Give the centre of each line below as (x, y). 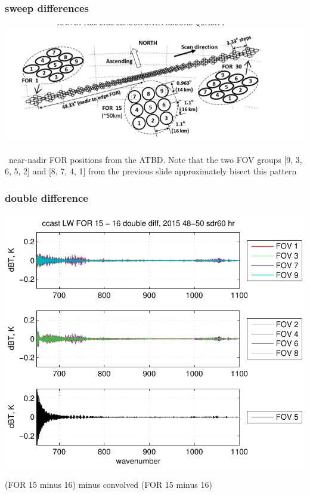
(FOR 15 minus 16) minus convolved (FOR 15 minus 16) (108, 485)
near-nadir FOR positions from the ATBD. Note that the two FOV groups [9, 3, (155, 159)
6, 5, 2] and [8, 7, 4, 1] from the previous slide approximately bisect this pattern (151, 171)
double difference (46, 197)
